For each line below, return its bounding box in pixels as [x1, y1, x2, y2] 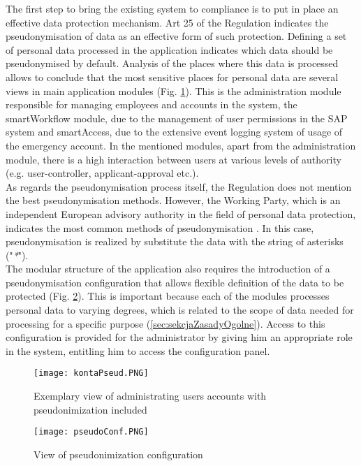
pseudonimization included [34, 402, 147, 416]
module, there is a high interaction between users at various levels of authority [6, 152, 341, 166]
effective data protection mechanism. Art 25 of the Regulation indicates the [6, 15, 329, 29]
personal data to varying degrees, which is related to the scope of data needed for [6, 303, 354, 317]
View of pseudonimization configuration [34, 446, 203, 461]
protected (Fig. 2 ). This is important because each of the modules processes [6, 289, 330, 303]
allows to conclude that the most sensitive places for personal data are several [6, 69, 339, 84]
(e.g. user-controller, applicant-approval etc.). [6, 166, 199, 180]
